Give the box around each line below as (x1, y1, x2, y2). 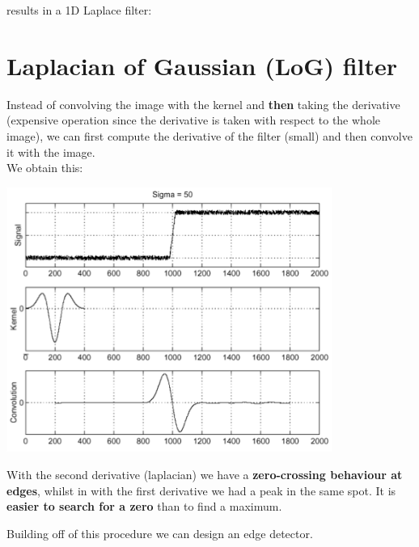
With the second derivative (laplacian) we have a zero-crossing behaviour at (6, 465, 403, 482)
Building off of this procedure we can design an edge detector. (6, 524, 313, 541)
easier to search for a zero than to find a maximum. (6, 498, 282, 515)
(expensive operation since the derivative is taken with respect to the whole (6, 112, 380, 128)
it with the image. (6, 143, 95, 160)
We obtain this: (6, 159, 83, 176)
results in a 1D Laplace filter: (6, 2, 152, 18)
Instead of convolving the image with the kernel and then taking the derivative (6, 95, 400, 112)
